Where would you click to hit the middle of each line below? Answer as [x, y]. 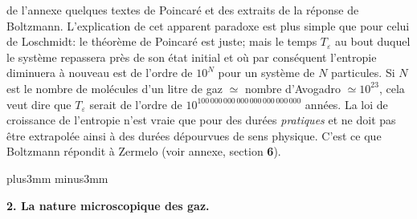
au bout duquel [373, 41]
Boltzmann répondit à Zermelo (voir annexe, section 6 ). [144, 151]
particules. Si [363, 73]
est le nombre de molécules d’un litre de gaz [114, 88]
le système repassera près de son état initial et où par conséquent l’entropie [192, 57]
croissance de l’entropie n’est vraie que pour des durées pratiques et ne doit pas [201, 120]
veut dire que [39, 104]
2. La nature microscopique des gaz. [108, 205]
